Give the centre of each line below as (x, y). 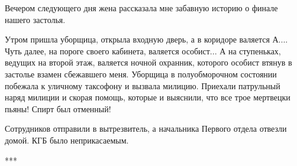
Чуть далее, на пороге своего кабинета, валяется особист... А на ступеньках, (143, 51)
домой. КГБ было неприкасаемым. (67, 140)
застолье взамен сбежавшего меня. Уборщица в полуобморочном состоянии (141, 74)
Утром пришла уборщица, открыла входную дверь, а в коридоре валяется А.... (146, 39)
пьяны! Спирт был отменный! (58, 108)
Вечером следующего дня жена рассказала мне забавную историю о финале (141, 8)
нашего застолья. (35, 19)
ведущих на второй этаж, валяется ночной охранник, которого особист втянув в (148, 62)
